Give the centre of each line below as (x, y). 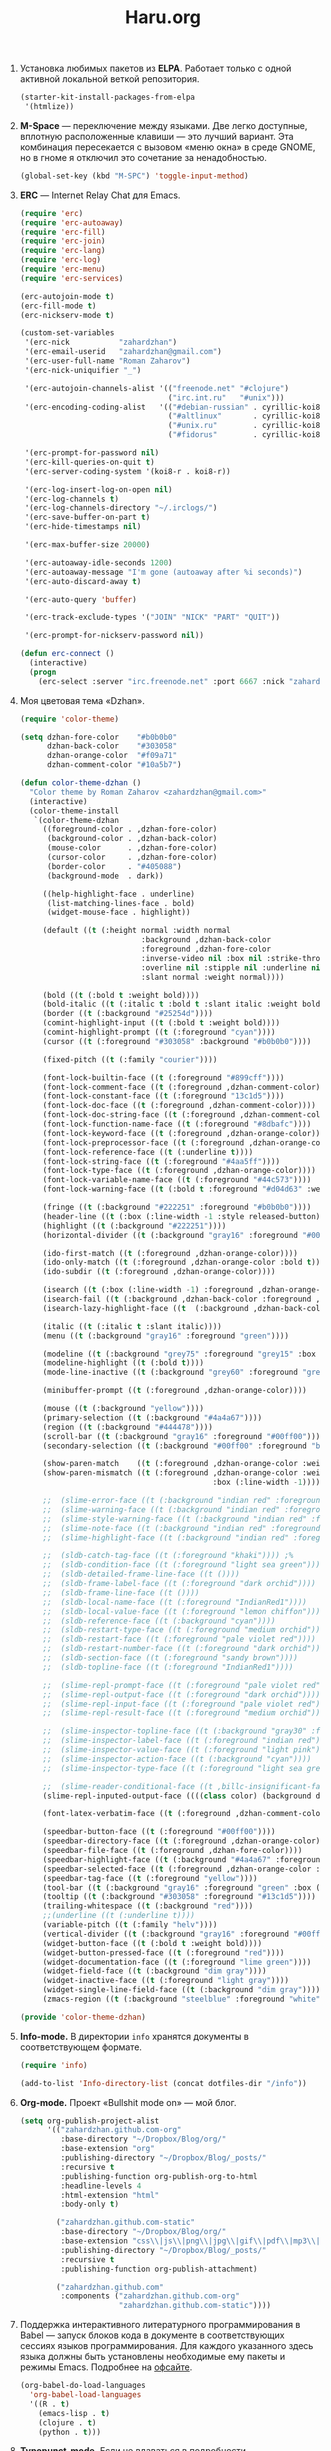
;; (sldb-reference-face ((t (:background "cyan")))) (159, 1621)
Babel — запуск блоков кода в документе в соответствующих (152, 2335)
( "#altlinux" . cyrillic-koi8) (246, 416)
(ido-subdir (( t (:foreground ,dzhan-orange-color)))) (159, 1272)
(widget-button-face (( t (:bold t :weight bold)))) (152, 1943)
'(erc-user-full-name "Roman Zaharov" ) (107, 361)
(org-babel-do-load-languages (83, 2386)
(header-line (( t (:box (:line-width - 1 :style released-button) (181, 1216)
